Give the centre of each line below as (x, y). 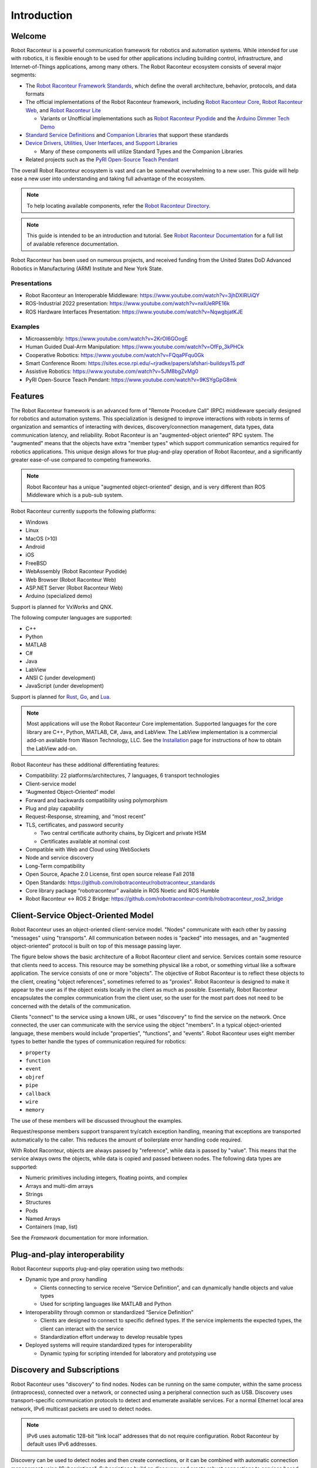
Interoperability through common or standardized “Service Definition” (109, 1312)
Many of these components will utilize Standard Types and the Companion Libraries (141, 151)
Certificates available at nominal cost (85, 841)
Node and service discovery (60, 858)
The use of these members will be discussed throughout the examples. (97, 1120)
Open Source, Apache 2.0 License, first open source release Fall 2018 (110, 874)
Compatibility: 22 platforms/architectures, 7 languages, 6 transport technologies (122, 776)
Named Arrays (43, 1219)
